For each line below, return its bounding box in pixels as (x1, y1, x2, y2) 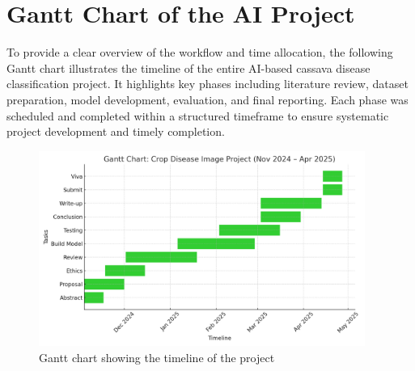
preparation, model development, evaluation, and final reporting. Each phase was (6, 91, 409, 108)
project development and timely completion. (6, 123, 225, 140)
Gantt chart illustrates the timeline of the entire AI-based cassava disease (6, 59, 371, 76)
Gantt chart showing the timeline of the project (39, 348, 275, 365)
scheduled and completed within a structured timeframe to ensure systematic (6, 107, 389, 124)
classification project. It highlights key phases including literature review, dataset (6, 75, 409, 92)
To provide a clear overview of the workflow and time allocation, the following (6, 44, 393, 61)
